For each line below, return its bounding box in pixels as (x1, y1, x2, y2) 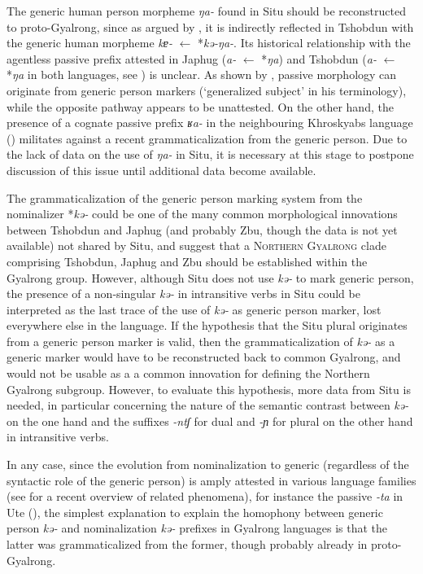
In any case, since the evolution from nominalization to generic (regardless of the (7, 456, 409, 473)
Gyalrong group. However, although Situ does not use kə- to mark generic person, (7, 269, 414, 286)
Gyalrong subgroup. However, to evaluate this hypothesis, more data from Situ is (7, 380, 411, 397)
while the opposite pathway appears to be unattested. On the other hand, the (7, 98, 394, 115)
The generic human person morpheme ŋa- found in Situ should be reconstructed (7, 2, 406, 19)
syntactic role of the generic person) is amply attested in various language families (7, 471, 416, 489)
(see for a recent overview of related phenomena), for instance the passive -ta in (7, 488, 403, 505)
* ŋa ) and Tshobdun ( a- (261, 50, 377, 67)
